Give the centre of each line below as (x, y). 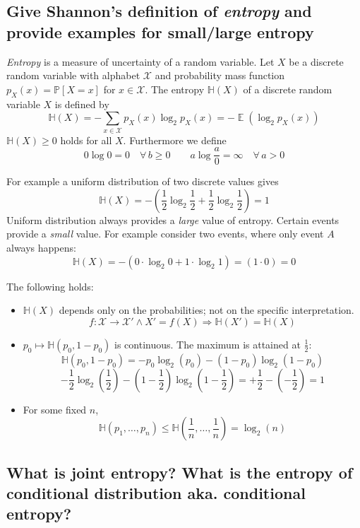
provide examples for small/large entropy (160, 31)
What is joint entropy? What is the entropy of (180, 472)
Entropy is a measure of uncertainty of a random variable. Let (140, 61)
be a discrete (316, 61)
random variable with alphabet (73, 75)
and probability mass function (220, 75)
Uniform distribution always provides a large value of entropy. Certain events (173, 219)
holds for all (86, 140)
